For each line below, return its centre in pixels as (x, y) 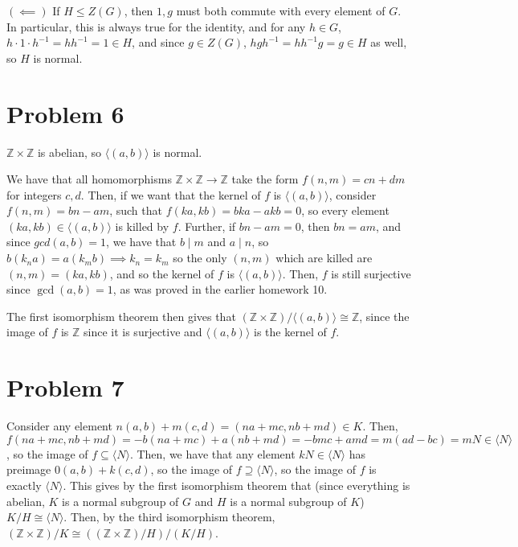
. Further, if (207, 226)
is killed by (142, 226)
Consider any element (59, 426)
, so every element (345, 210)
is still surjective (371, 273)
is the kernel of (290, 332)
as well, (389, 42)
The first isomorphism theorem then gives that (121, 316)
